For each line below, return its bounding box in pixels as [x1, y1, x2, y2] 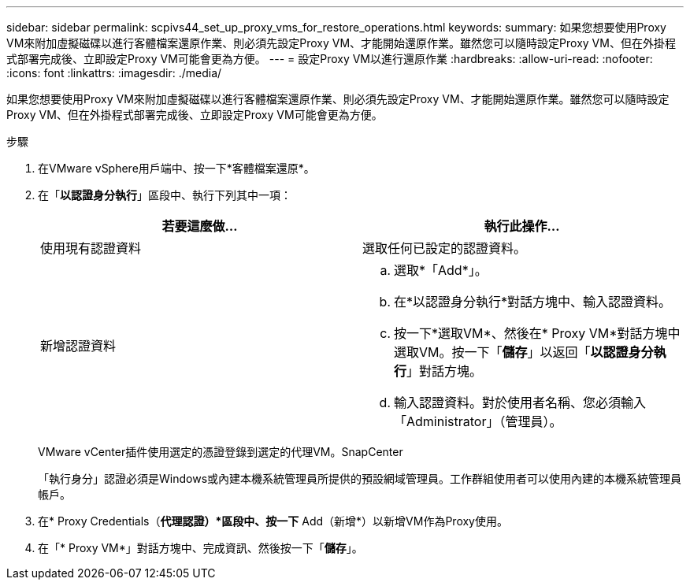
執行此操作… [484, 218, 560, 234]
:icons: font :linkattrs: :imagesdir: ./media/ [6, 66, 222, 80]
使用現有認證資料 [40, 240, 142, 256]
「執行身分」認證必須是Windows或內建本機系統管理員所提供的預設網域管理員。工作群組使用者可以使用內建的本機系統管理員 [38, 472, 682, 485]
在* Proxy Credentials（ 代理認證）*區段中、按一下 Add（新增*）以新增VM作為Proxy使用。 [38, 514, 508, 528]
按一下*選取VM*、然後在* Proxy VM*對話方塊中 [394, 325, 681, 341]
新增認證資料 [40, 338, 117, 354]
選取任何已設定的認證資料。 [362, 240, 527, 256]
